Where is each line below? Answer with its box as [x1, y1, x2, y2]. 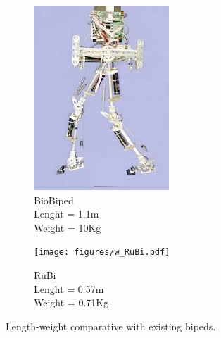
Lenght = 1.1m [34, 206, 99, 221]
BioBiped [34, 192, 74, 207]
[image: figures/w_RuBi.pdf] [34, 247, 170, 258]
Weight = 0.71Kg [34, 295, 109, 310]
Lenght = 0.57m [34, 281, 104, 296]
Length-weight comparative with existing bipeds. [6, 318, 216, 333]
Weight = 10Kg [34, 220, 101, 234]
